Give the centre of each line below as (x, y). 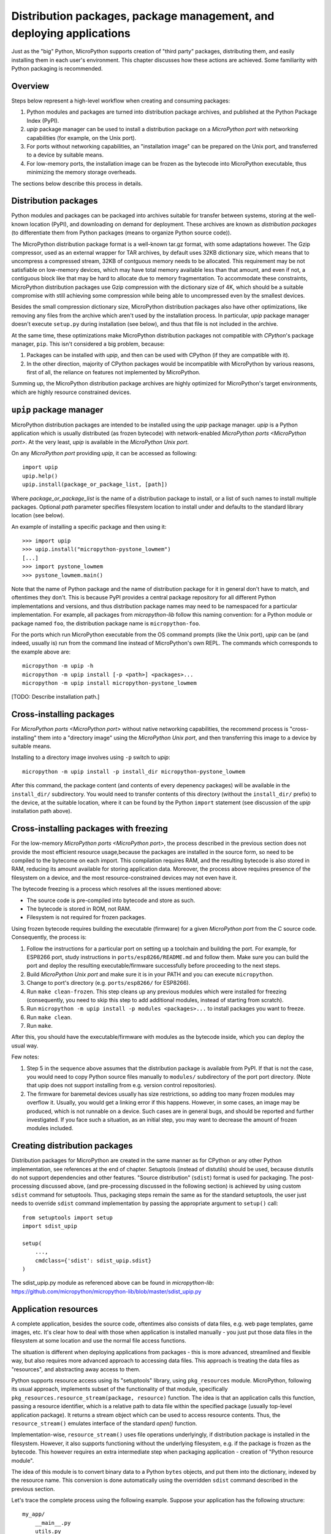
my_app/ (34, 1514)
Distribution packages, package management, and (143, 16)
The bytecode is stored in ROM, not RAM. (79, 909)
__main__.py (53, 1523)
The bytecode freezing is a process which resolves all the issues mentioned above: (116, 889)
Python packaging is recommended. (57, 69)
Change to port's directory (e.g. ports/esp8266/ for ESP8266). (108, 983)
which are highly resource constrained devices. (71, 392)
